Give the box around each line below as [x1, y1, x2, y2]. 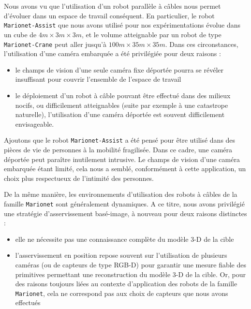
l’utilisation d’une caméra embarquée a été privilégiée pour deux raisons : [4, 48, 221, 59]
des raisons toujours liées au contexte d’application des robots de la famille [15, 279, 237, 289]
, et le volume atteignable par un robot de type [81, 29, 221, 39]
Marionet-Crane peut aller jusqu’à [4, 39, 106, 49]
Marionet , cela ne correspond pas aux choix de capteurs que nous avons [15, 288, 228, 298]
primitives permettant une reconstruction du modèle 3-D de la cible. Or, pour [15, 269, 246, 279]
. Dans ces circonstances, [165, 39, 238, 49]
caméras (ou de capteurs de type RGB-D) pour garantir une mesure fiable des [15, 259, 246, 269]
